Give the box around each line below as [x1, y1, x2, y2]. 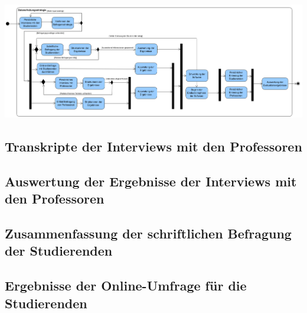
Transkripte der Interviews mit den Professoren [5, 137, 302, 156]
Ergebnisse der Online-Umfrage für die [5, 276, 247, 295]
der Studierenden [5, 241, 113, 260]
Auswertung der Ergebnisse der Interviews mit [5, 172, 297, 190]
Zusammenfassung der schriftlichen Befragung [5, 224, 292, 243]
